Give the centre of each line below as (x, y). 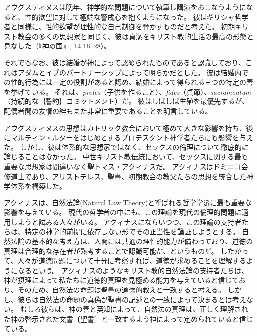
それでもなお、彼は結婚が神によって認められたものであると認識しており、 (125, 62)
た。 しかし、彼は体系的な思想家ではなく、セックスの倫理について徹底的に (126, 147)
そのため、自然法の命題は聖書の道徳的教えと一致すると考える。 (122, 290)
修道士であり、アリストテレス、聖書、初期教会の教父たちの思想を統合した (125, 176)
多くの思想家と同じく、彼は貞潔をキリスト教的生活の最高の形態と (146, 36)
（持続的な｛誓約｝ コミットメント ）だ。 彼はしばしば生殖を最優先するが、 (126, 101)
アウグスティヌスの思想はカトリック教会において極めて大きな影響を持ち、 (125, 127)
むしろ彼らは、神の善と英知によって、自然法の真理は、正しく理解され (134, 309)
